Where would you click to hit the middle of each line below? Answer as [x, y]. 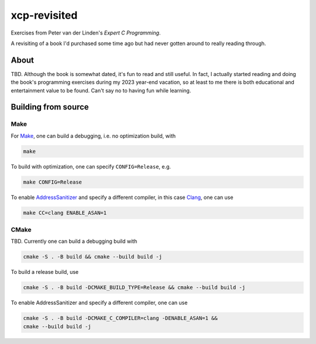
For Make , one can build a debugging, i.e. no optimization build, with [93, 136]
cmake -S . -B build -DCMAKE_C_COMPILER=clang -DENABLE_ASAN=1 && [120, 318]
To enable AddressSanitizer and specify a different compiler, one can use [99, 303]
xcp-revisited [44, 15]
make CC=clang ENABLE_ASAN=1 [65, 213]
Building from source [50, 107]
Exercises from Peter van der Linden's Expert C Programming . [86, 33]
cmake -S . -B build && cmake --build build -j [92, 257]
